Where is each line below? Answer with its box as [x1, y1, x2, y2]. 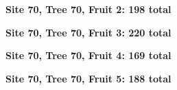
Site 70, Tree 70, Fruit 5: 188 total [5, 71, 172, 85]
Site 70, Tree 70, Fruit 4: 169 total [5, 48, 172, 63]
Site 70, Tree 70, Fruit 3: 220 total [5, 25, 172, 39]
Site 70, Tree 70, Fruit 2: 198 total [5, 2, 172, 16]
